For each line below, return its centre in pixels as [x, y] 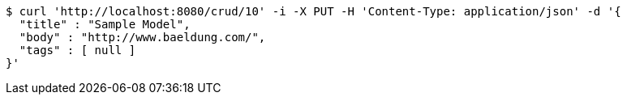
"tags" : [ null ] [77, 50]
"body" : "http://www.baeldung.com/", [142, 37]
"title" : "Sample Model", [105, 24]
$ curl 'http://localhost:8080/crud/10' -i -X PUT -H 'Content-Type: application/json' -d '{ [313, 11]
